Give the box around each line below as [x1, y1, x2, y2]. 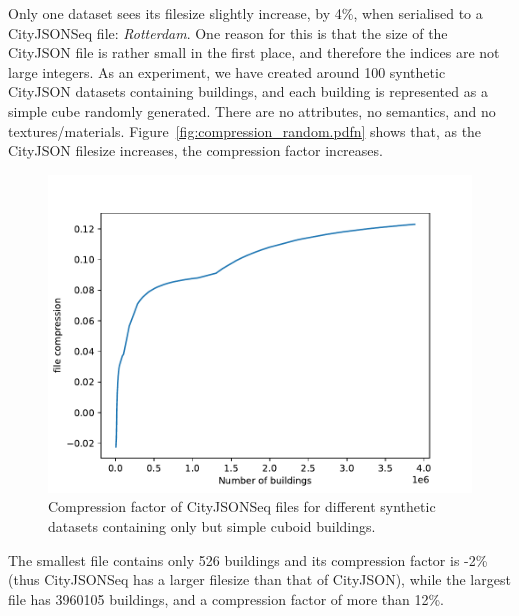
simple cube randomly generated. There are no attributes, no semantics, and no [8, 100, 496, 121]
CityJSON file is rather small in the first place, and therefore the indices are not [8, 42, 500, 63]
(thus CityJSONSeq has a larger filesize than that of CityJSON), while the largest [8, 569, 511, 590]
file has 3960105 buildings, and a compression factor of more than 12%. [8, 588, 444, 609]
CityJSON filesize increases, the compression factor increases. [8, 140, 383, 161]
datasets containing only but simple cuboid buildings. [48, 515, 376, 536]
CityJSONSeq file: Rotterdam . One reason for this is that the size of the [8, 22, 448, 43]
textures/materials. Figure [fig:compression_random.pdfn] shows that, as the [8, 120, 482, 141]
